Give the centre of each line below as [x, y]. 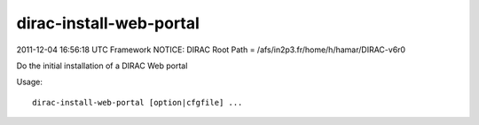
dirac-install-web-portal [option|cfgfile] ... [137, 102]
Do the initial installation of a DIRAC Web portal [102, 66]
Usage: [30, 82]
